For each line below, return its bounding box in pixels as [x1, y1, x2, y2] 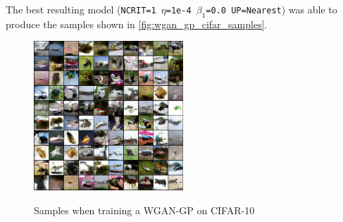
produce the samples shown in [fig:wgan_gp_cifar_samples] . [6, 16, 268, 31]
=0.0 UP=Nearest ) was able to [206, 2, 337, 16]
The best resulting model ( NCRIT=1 [6, 2, 156, 16]
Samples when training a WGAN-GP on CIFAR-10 [34, 202, 255, 217]
